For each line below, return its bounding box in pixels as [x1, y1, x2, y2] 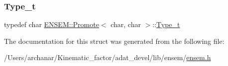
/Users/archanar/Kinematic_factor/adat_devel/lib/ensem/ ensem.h [4, 52, 211, 63]
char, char [111, 19, 141, 30]
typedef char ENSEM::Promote [4, 19, 99, 30]
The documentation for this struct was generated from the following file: [4, 35, 225, 46]
